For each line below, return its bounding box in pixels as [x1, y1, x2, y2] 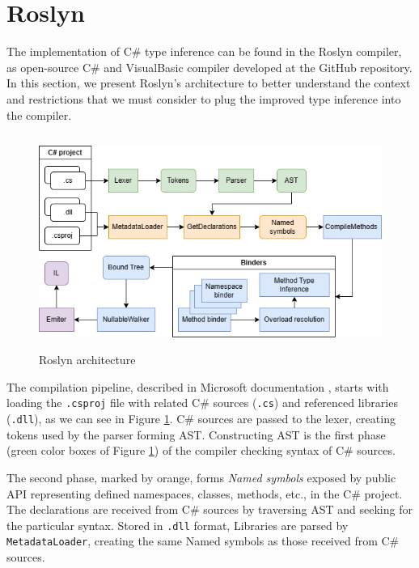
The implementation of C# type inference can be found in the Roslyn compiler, [6, 43, 402, 60]
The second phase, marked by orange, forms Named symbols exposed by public [6, 468, 396, 485]
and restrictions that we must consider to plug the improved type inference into [6, 90, 401, 107]
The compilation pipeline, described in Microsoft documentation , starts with [6, 378, 389, 395]
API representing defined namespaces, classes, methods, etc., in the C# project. [6, 485, 403, 502]
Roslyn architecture [39, 351, 136, 368]
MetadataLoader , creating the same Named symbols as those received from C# [6, 532, 400, 549]
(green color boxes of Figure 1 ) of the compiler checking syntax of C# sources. [6, 442, 396, 459]
